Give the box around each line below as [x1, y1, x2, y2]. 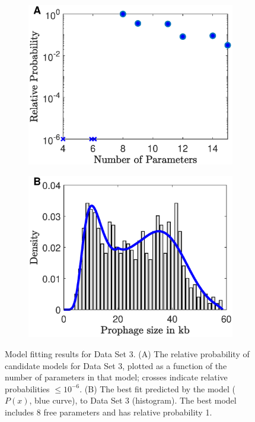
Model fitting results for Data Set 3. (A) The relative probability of [5, 348, 250, 360]
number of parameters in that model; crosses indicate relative [5, 371, 228, 383]
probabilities [5, 382, 50, 395]
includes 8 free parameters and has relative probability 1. [5, 406, 212, 418]
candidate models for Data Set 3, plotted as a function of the [5, 359, 227, 371]
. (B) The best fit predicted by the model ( [79, 382, 236, 395]
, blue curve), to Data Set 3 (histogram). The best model [29, 394, 237, 407]
